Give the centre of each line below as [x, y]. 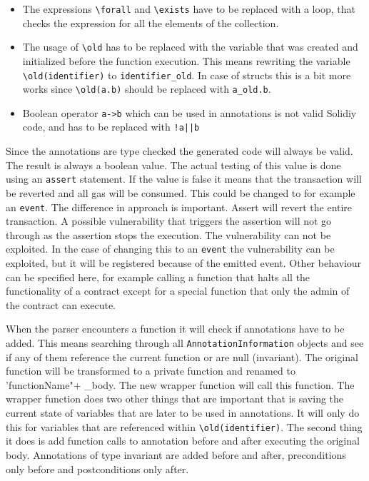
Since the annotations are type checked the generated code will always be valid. [180, 151]
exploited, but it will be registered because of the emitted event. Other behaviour [184, 263]
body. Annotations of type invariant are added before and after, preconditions [176, 454]
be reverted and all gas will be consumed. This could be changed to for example [181, 192]
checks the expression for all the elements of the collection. [151, 22]
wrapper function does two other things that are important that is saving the [175, 399]
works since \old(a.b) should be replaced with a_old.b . [147, 89]
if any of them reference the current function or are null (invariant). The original [182, 356]
